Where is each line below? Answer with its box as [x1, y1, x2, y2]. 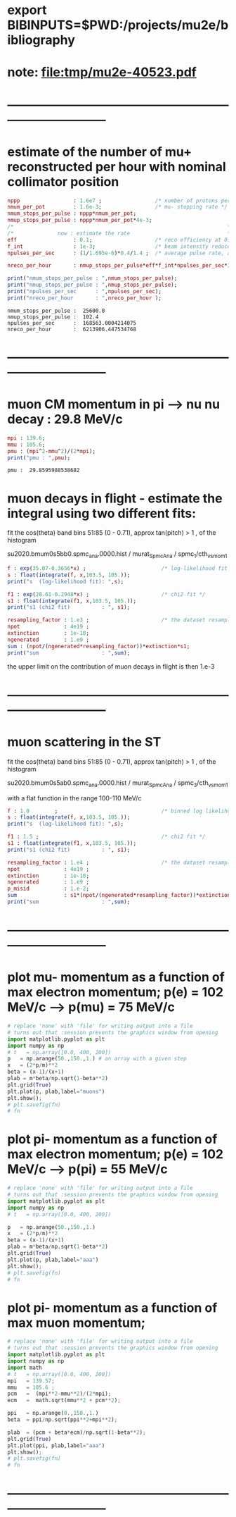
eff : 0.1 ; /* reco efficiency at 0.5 [7, 236, 234, 243]
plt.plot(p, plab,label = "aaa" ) [7, 1256, 99, 1263]
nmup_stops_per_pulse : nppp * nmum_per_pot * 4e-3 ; [7, 217, 152, 224]
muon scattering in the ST [7, 733, 162, 750]
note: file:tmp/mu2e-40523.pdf [7, 64, 197, 80]
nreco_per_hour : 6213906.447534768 [7, 326, 137, 333]
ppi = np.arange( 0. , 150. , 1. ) [7, 1410, 99, 1417]
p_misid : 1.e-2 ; [7, 885, 90, 893]
